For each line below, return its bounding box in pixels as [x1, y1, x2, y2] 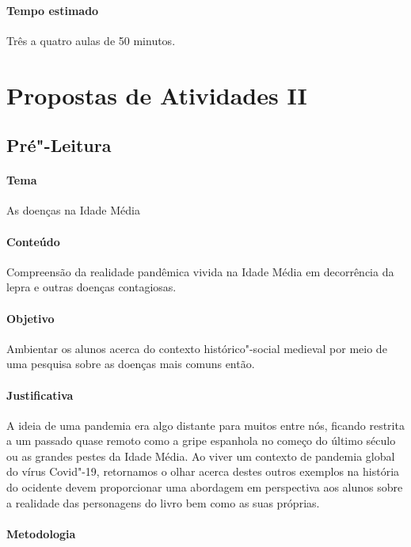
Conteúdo [6, 233, 60, 249]
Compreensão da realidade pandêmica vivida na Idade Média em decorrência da [6, 263, 394, 279]
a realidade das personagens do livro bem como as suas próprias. [6, 494, 320, 511]
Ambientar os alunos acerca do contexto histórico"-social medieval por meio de [6, 340, 387, 356]
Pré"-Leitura [6, 133, 112, 158]
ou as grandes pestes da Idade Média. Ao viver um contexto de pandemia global [6, 447, 395, 464]
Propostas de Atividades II [6, 78, 307, 111]
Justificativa [6, 386, 74, 403]
